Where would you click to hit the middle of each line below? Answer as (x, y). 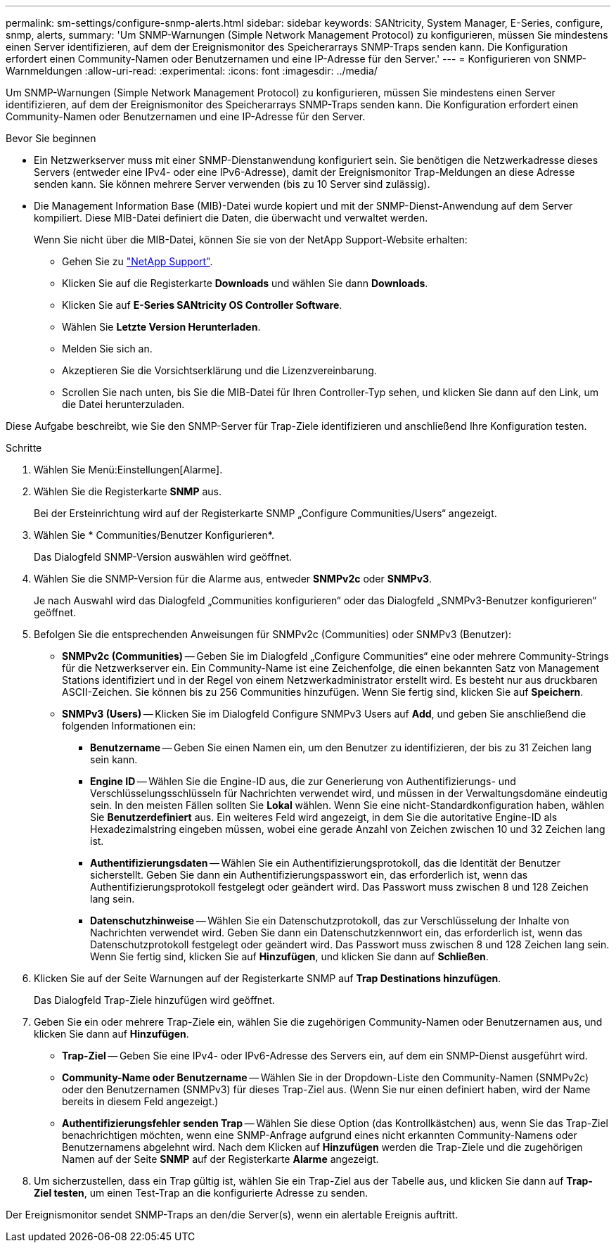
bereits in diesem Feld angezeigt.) (140, 1101)
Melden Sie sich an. (107, 349)
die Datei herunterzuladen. (123, 404)
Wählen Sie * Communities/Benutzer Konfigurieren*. (154, 535)
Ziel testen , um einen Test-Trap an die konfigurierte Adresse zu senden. (201, 1193)
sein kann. (114, 759)
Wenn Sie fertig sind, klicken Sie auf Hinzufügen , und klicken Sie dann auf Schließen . (289, 956)
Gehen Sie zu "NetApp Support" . (137, 261)
